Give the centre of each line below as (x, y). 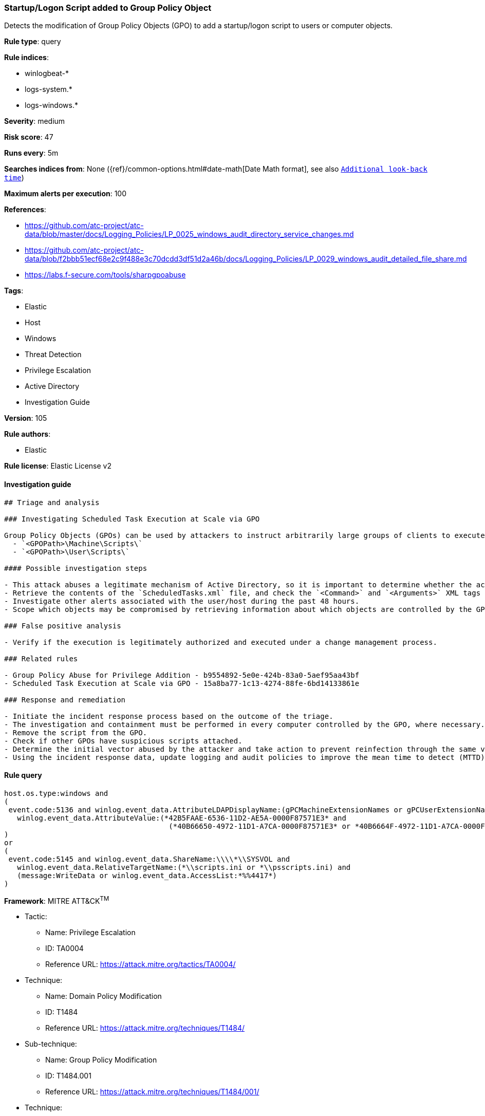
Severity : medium (35, 121)
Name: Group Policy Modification (101, 1060)
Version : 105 (26, 418)
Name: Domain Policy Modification (104, 996)
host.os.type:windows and (56, 793)
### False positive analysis (63, 626)
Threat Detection (53, 355)
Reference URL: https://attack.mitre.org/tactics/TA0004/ (141, 964)
